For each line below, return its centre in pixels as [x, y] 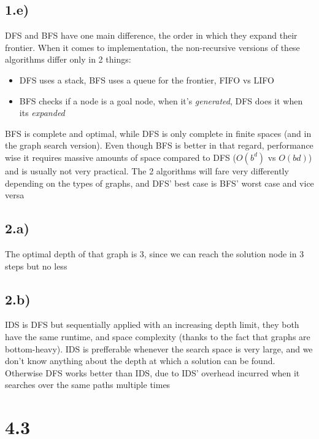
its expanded [42, 113]
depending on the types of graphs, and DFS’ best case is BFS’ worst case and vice [159, 183]
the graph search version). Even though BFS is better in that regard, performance [159, 145]
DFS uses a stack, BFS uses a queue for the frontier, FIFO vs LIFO [147, 80]
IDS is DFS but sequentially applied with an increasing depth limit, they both [152, 324]
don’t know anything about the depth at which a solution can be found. [140, 361]
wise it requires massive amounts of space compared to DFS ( [121, 157]
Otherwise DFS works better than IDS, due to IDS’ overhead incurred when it [152, 372]
